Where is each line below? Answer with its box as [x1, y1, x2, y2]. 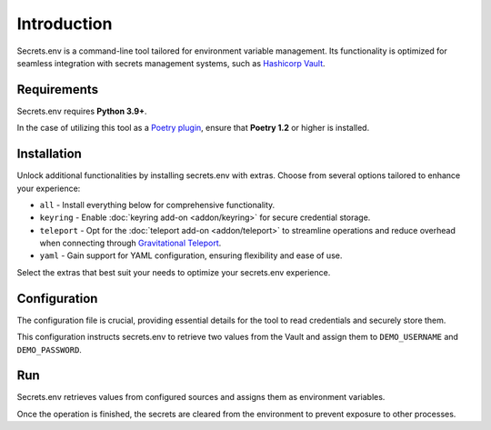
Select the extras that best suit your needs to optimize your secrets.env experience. [16, 266, 331, 277]
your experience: [16, 183, 81, 194]
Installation [16, 146, 82, 162]
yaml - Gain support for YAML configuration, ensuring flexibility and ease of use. [39, 250, 343, 261]
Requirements [16, 82, 99, 97]
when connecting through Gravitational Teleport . [39, 237, 222, 249]
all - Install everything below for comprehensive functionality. [39, 199, 276, 210]
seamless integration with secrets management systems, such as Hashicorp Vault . [16, 57, 326, 68]
